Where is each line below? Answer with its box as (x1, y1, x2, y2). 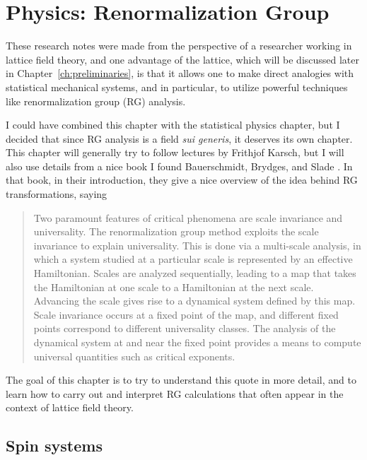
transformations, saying (6, 187, 107, 201)
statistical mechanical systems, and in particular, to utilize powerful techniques (6, 79, 348, 94)
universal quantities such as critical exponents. (33, 348, 235, 363)
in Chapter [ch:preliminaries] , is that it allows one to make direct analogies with (6, 66, 354, 81)
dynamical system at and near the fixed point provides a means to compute (33, 335, 361, 349)
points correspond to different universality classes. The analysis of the (33, 321, 336, 336)
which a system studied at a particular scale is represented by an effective (33, 252, 353, 266)
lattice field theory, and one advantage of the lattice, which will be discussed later (6, 52, 360, 66)
